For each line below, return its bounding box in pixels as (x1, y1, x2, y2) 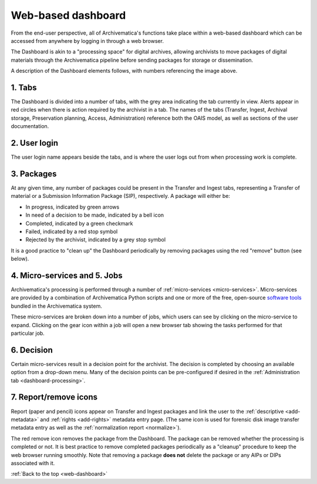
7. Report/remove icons (11, 392, 98, 402)
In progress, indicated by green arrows (25, 203, 120, 210)
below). (11, 256, 29, 263)
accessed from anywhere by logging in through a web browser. (11, 37, 164, 44)
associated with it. (11, 459, 55, 466)
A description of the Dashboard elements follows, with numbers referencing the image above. (11, 68, 238, 75)
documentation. (11, 123, 49, 130)
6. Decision (11, 345, 53, 355)
